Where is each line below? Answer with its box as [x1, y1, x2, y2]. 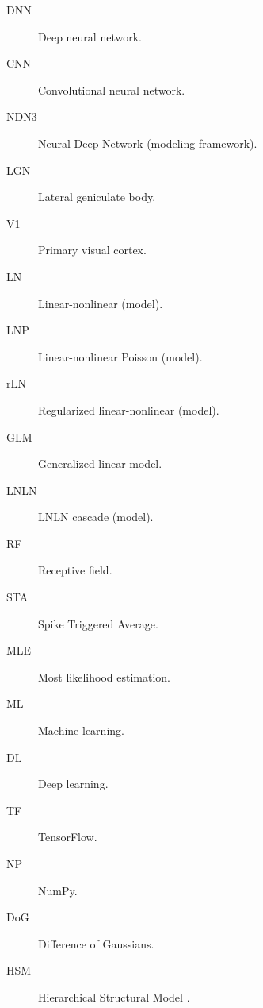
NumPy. [38, 882, 78, 898]
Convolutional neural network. [38, 81, 185, 98]
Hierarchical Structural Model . [38, 988, 190, 1005]
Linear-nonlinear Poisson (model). [38, 348, 203, 365]
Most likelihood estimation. [38, 668, 171, 685]
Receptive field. [38, 562, 112, 578]
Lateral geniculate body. [38, 188, 156, 205]
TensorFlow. [38, 828, 97, 845]
